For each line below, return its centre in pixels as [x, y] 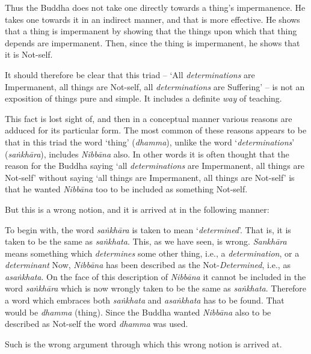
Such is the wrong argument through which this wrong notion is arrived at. [143, 343]
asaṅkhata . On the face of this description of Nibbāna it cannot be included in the [155, 276]
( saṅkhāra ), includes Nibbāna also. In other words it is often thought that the [147, 154]
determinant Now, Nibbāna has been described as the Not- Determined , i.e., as [148, 265]
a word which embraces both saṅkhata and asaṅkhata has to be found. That [145, 300]
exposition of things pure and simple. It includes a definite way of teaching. [143, 98]
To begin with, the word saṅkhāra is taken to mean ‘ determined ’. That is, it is [148, 229]
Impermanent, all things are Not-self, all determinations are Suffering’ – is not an [155, 86]
